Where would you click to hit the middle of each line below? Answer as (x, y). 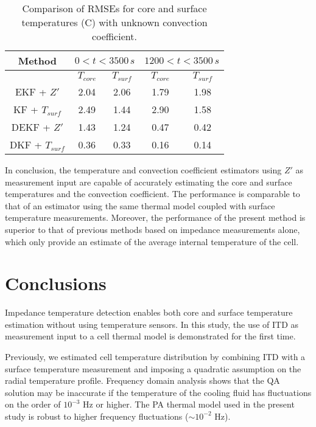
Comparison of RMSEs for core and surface (114, 8)
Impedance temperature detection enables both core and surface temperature (149, 312)
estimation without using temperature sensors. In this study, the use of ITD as (152, 324)
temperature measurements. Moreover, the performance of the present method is (155, 217)
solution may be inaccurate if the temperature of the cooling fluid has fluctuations (158, 392)
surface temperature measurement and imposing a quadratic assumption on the (153, 368)
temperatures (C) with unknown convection (114, 22)
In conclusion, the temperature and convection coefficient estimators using (143, 169)
